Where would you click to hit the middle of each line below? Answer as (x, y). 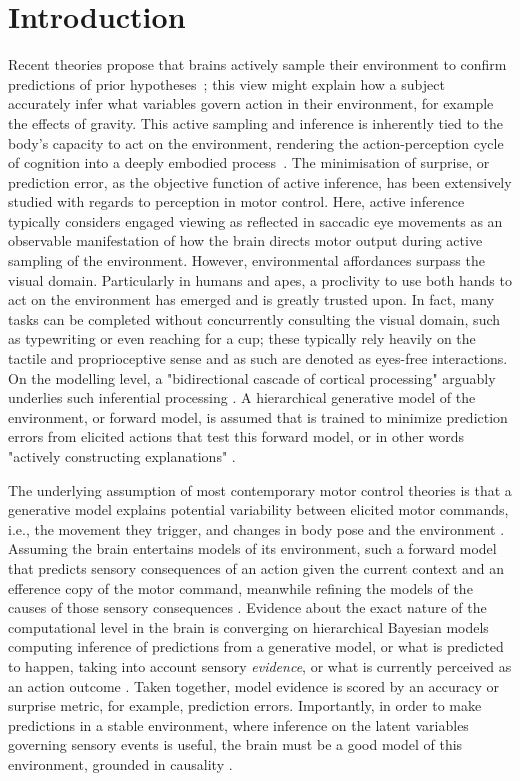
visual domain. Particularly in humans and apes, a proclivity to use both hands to (260, 279)
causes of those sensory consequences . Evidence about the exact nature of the (247, 607)
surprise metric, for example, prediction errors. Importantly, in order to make (245, 705)
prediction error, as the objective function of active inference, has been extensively (260, 181)
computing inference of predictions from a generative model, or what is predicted (256, 646)
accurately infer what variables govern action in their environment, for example (251, 103)
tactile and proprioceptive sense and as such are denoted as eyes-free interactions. (258, 358)
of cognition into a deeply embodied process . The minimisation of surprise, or (249, 162)
